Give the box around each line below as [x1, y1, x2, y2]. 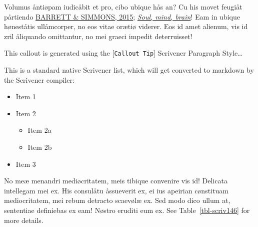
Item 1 [15, 91, 36, 102]
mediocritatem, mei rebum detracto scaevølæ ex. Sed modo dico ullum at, [4, 195, 230, 205]
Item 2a [27, 125, 51, 135]
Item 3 [15, 158, 36, 169]
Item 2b [27, 142, 52, 152]
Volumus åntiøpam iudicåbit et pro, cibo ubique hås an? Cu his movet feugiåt [4, 2, 242, 12]
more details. [4, 214, 43, 225]
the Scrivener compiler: [4, 74, 74, 85]
